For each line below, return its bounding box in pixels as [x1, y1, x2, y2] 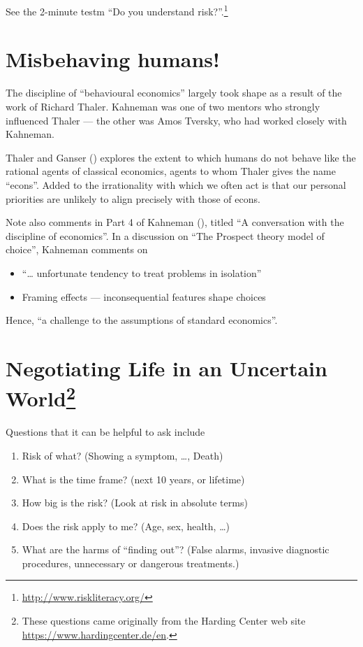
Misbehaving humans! [6, 45, 220, 73]
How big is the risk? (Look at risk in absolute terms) [22, 495, 248, 510]
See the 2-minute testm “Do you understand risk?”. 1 [6, 2, 228, 18]
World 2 [6, 381, 76, 413]
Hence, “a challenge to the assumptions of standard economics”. [6, 313, 278, 327]
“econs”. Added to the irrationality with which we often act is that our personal [6, 177, 346, 192]
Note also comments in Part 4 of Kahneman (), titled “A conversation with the [6, 215, 344, 229]
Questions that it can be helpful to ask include [6, 425, 205, 439]
